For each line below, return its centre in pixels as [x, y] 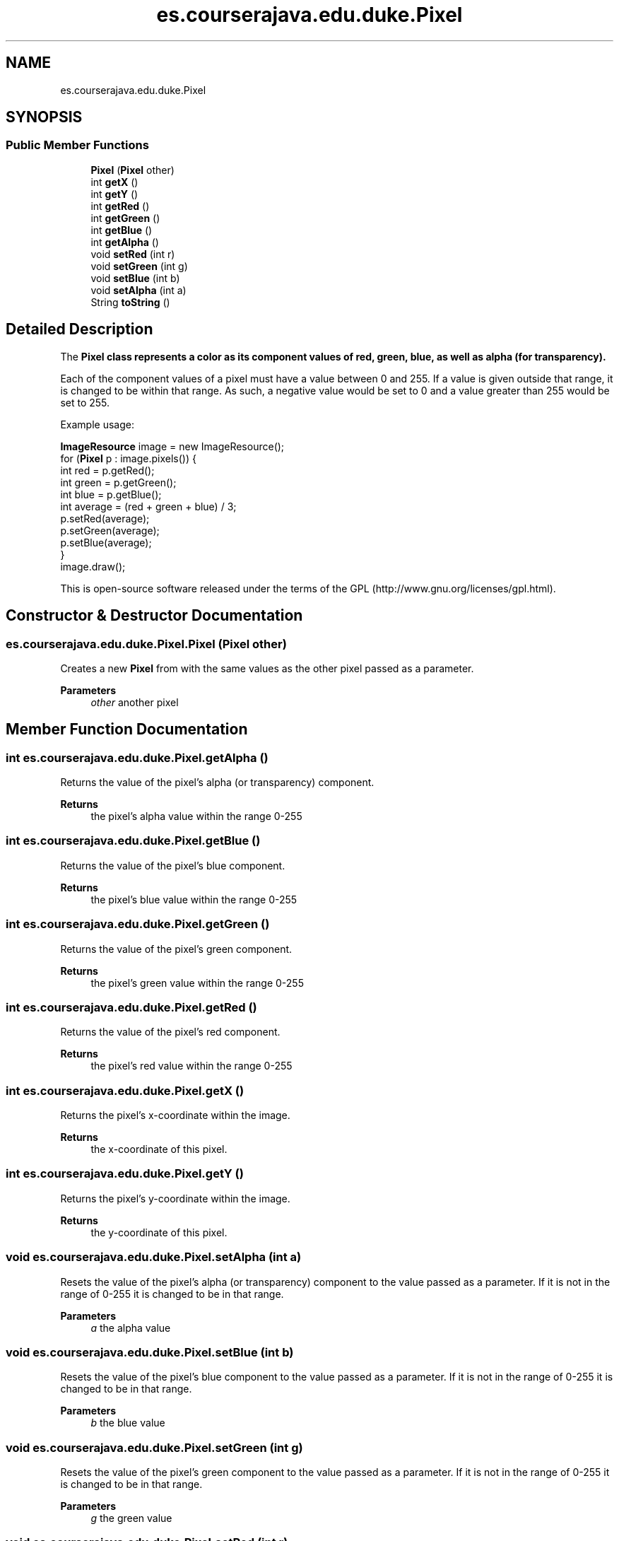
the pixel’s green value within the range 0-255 [197, 983]
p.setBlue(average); [106, 542]
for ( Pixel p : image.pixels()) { [128, 458]
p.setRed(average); [105, 518]
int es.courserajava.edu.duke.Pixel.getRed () [131, 1007]
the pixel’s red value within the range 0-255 [191, 1066]
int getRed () [120, 206]
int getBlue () [122, 230]
